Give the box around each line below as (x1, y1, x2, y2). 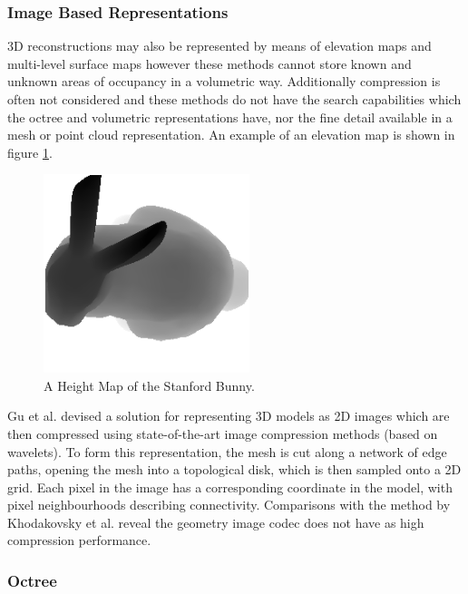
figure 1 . (7, 142, 53, 161)
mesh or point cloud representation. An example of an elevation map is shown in (7, 125, 455, 144)
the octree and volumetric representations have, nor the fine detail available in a (7, 107, 453, 126)
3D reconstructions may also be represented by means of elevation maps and (7, 36, 432, 55)
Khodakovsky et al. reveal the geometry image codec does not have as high (7, 512, 424, 531)
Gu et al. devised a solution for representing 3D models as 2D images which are (7, 406, 450, 425)
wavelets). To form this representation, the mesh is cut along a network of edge (7, 442, 447, 461)
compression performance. (7, 531, 151, 550)
